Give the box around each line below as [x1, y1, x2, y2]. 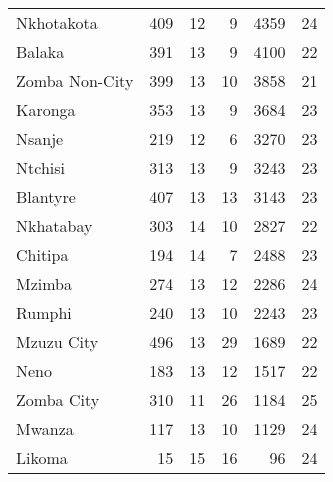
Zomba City [16, 388, 100, 411]
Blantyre [16, 185, 76, 208]
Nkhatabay [16, 214, 93, 237]
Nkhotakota [16, 11, 98, 34]
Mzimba [16, 272, 73, 295]
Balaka [16, 40, 65, 63]
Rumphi [16, 301, 72, 324]
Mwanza [16, 417, 74, 440]
